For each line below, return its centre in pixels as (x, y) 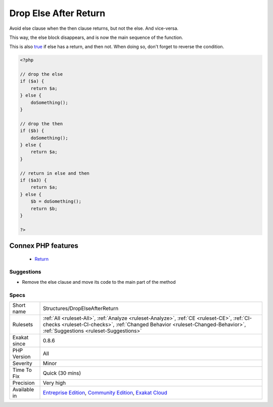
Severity (22, 363)
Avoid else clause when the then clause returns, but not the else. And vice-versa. (94, 28)
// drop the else (41, 74)
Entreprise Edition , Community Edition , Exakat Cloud (105, 392)
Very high (55, 383)
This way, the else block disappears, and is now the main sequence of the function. (96, 37)
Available (23, 389)
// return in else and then (55, 173)
